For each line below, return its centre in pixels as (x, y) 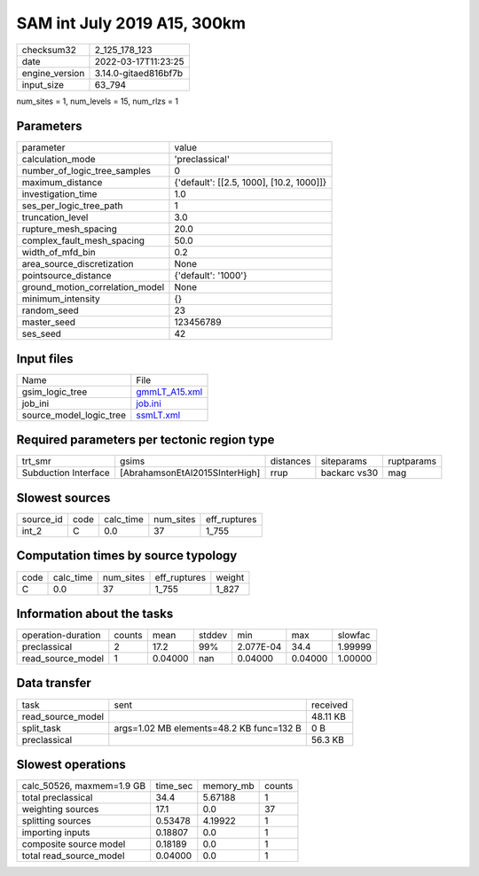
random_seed (50, 310)
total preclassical (57, 798)
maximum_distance (62, 183)
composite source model (74, 844)
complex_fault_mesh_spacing (83, 241)
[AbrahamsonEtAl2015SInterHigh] (190, 473)
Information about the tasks (95, 613)
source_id (42, 519)
